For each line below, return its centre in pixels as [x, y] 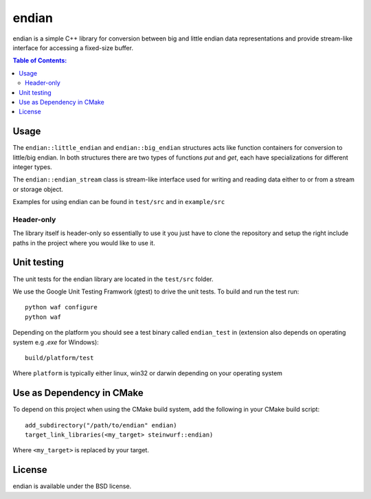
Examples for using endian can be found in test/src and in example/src [119, 202]
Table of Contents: [40, 60]
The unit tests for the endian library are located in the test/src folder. [113, 279]
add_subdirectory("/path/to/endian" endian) [101, 425]
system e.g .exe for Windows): [56, 342]
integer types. [33, 167]
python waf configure [61, 307]
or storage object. [38, 189]
